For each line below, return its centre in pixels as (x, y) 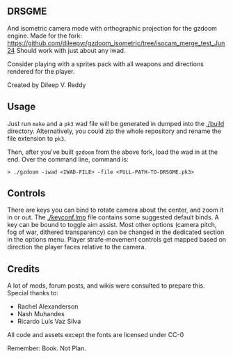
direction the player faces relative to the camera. (77, 247)
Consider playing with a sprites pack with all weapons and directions (105, 64)
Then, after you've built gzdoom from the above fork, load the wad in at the (112, 152)
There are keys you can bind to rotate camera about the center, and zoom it (115, 210)
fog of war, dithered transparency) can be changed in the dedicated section (116, 232)
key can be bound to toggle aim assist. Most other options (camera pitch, (112, 225)
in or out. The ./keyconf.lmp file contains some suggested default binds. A (113, 217)
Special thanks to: (33, 293)
